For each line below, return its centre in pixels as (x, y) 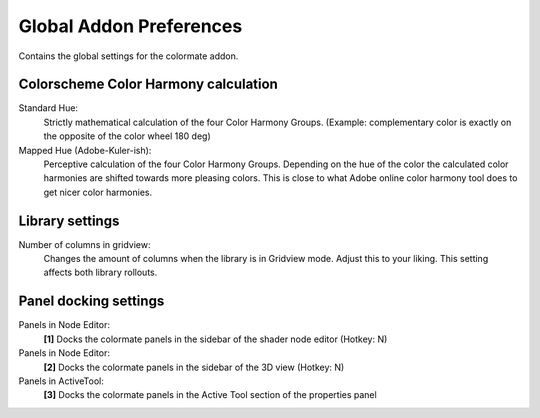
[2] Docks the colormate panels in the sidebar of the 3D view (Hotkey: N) (194, 367)
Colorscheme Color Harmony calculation (148, 84)
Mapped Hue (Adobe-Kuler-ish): (85, 150)
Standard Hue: (48, 108)
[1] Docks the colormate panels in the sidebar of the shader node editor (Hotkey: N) (215, 339)
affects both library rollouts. (100, 272)
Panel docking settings (91, 301)
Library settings (69, 220)
